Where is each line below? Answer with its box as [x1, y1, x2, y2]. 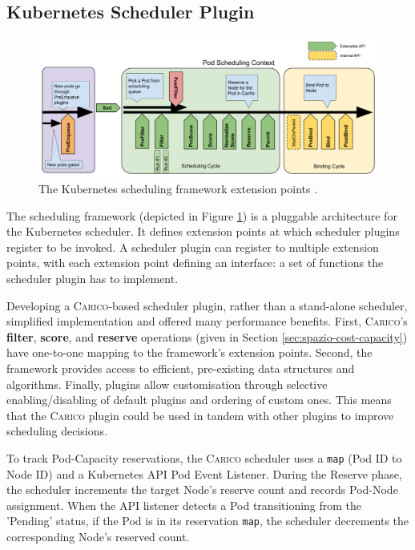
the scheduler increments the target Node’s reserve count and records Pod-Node [6, 481, 398, 498]
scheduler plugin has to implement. [6, 270, 179, 287]
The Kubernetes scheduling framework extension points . [38, 180, 318, 197]
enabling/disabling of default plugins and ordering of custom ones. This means [6, 391, 392, 408]
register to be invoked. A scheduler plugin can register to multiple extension [6, 238, 379, 255]
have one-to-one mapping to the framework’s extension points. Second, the [6, 344, 373, 361]
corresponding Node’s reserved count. [6, 528, 190, 545]
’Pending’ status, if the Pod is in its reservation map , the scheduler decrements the [6, 512, 409, 529]
